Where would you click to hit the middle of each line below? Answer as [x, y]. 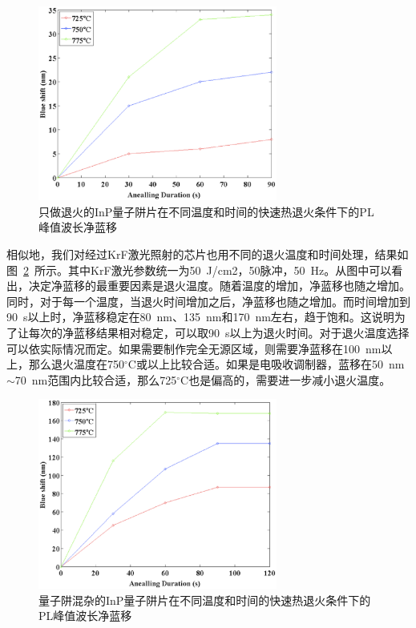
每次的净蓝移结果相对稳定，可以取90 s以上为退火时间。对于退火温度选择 [219, 333]
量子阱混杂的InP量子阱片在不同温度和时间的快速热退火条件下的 [205, 600]
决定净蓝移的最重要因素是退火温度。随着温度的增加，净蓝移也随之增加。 [219, 286]
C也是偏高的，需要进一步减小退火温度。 [286, 379]
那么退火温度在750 [76, 364]
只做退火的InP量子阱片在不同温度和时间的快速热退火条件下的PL [206, 211]
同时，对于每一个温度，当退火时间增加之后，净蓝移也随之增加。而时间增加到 [208, 301]
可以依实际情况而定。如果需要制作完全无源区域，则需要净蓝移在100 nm [194, 348]
